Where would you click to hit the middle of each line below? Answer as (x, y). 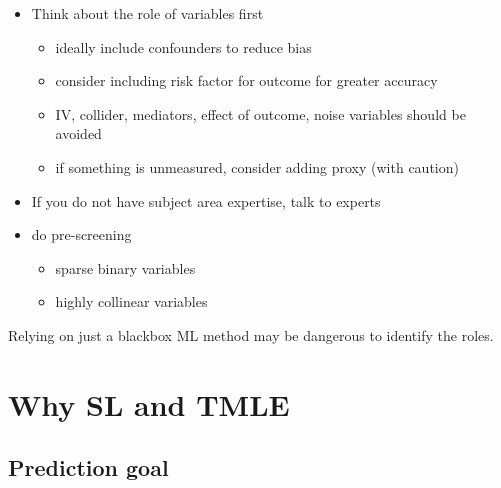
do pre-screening (81, 234)
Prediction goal (88, 467)
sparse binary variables (125, 267)
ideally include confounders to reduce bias (183, 46)
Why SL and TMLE (149, 403)
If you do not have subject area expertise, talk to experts (206, 200)
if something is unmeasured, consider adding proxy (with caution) (257, 166)
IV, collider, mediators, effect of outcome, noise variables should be (260, 113)
